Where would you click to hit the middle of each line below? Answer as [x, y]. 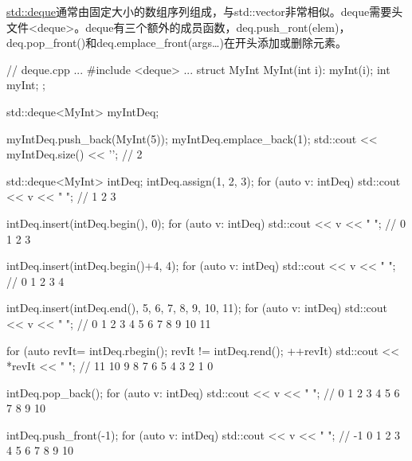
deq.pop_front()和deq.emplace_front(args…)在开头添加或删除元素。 [177, 43]
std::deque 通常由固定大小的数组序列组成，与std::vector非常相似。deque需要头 [205, 11]
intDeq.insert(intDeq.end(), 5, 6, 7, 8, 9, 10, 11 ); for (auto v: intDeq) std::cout [197, 308]
